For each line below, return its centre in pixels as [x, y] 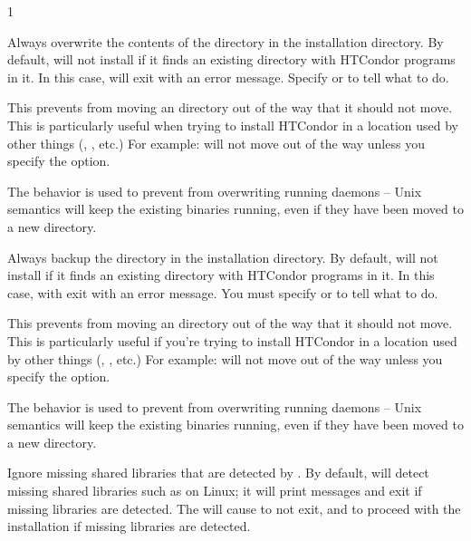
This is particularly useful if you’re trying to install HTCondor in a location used [232, 340]
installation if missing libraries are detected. [129, 526]
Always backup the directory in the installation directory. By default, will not [223, 257]
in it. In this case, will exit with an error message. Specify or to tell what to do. [228, 77]
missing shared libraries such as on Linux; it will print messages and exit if [215, 491]
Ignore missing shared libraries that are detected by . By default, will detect [218, 473]
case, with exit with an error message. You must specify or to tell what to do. [223, 292]
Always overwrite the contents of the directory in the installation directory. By [226, 41]
